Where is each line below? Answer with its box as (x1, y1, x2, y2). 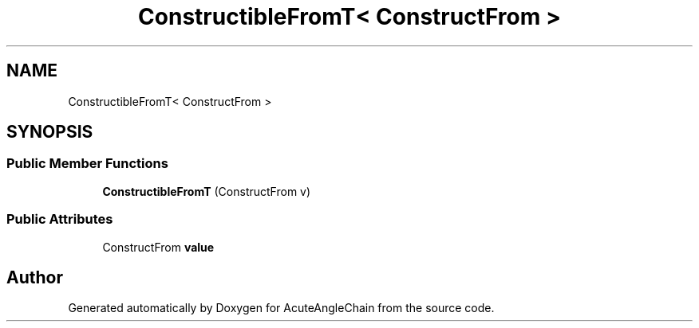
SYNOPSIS (6, 122, 93, 143)
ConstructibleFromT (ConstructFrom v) (102, 184, 311, 198)
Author (6, 267, 63, 287)
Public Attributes (6, 211, 113, 228)
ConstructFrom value (102, 240, 215, 254)
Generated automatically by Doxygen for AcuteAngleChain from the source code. (68, 301, 495, 315)
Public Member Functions (6, 155, 168, 172)
